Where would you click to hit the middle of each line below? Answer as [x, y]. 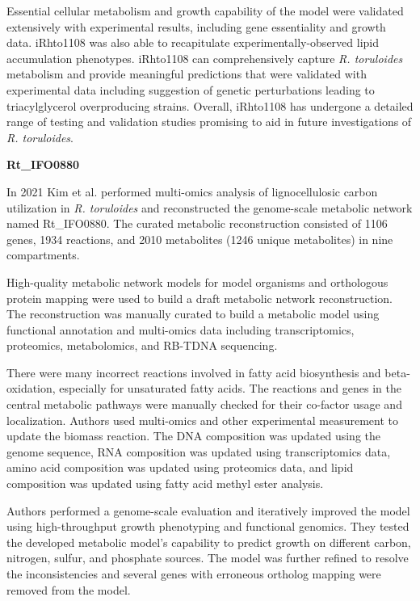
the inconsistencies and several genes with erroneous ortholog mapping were [194, 574]
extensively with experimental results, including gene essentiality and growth [196, 26]
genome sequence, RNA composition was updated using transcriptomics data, [199, 451]
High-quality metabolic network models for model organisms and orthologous [197, 282]
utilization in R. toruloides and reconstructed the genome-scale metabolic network [210, 207]
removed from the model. [69, 589]
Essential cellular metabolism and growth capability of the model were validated [205, 11]
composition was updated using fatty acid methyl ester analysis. [165, 483]
